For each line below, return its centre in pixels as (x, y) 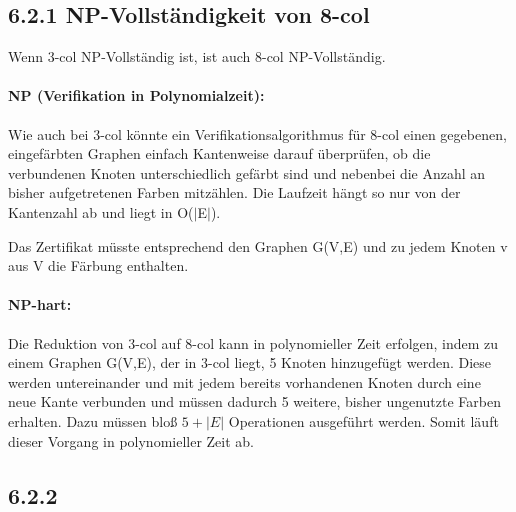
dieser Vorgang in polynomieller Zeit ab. (131, 440)
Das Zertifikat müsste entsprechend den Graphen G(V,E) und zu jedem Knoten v (258, 245)
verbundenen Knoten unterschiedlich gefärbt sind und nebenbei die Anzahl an (247, 172)
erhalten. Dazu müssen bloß (93, 420)
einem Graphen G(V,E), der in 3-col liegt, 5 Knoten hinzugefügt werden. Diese (250, 362)
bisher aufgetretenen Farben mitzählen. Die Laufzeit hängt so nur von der (234, 192)
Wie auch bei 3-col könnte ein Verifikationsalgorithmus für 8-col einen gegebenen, (257, 133)
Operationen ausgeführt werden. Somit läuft (363, 420)
